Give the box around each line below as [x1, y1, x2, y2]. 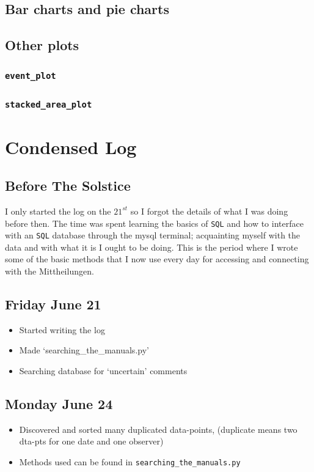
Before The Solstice [5, 176, 131, 195]
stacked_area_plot [5, 99, 92, 109]
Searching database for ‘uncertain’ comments [19, 364, 188, 377]
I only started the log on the [5, 204, 111, 217]
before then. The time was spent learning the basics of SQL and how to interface [5, 216, 304, 229]
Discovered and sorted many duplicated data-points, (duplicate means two [19, 422, 298, 435]
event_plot [5, 71, 56, 81]
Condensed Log [5, 134, 137, 159]
